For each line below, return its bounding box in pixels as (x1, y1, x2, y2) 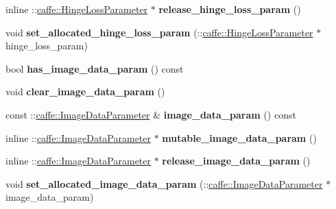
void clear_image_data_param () (5, 84, 165, 99)
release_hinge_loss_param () (158, 2, 301, 16)
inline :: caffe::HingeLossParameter (5, 2, 148, 16)
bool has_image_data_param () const (5, 61, 184, 75)
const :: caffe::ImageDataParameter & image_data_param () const (5, 107, 296, 121)
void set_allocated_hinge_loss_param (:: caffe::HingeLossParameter (5, 25, 313, 39)
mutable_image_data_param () (162, 130, 317, 145)
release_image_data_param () (162, 153, 311, 168)
